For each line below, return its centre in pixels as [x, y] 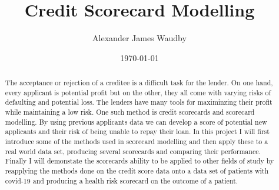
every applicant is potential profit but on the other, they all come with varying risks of [138, 92]
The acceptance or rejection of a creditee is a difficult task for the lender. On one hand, [139, 83]
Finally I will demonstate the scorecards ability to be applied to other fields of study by [139, 161]
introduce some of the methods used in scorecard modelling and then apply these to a [137, 141]
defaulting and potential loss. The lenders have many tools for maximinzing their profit [139, 102]
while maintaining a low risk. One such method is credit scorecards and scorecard [130, 112]
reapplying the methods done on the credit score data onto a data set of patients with [137, 171]
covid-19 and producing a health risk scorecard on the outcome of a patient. [122, 180]
